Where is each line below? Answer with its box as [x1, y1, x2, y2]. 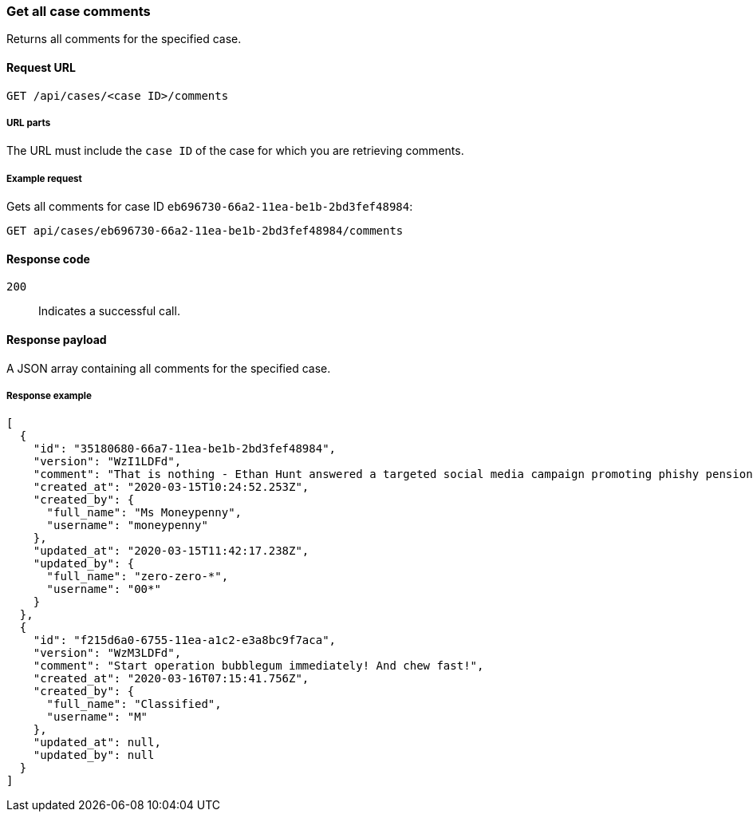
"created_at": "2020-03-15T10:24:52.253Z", [33, 480, 309, 494]
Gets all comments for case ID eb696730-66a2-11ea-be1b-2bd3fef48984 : [6, 200, 413, 214]
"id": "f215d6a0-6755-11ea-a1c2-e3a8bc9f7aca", [33, 634, 337, 647]
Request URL [6, 60, 76, 74]
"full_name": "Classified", [46, 697, 222, 711]
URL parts [6, 117, 51, 128]
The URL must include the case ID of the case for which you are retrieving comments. [6, 144, 464, 158]
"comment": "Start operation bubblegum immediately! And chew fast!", [33, 659, 484, 673]
